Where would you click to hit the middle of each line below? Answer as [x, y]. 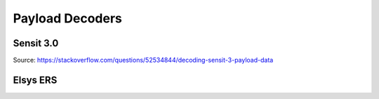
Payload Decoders [68, 18]
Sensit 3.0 [36, 43]
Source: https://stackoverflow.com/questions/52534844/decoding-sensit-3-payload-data [143, 60]
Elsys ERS [35, 80]
